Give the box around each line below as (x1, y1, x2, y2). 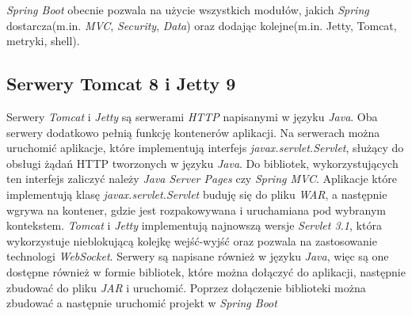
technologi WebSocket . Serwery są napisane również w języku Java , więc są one (6, 248, 389, 265)
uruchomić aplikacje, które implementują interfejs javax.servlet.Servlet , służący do (6, 139, 404, 156)
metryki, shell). (6, 32, 80, 49)
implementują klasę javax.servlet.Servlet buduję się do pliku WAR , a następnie (6, 185, 387, 202)
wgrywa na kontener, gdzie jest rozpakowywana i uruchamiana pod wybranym (6, 201, 387, 218)
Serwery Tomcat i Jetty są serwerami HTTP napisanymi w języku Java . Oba (6, 108, 378, 124)
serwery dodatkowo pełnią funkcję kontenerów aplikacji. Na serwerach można (6, 124, 380, 140)
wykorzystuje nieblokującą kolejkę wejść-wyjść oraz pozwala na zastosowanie (6, 232, 377, 249)
